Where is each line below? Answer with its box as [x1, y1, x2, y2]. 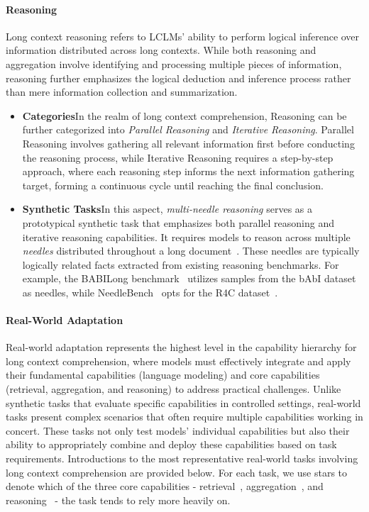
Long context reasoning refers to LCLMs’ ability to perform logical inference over [6, 28, 360, 43]
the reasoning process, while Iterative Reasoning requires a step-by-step [22, 150, 334, 165]
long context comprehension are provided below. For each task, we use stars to [6, 464, 348, 479]
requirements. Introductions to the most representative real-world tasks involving [6, 451, 358, 466]
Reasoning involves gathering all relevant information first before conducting [22, 135, 355, 150]
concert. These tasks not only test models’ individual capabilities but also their [6, 423, 350, 438]
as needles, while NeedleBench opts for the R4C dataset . [22, 284, 278, 299]
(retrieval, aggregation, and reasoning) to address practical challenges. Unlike [6, 382, 341, 396]
